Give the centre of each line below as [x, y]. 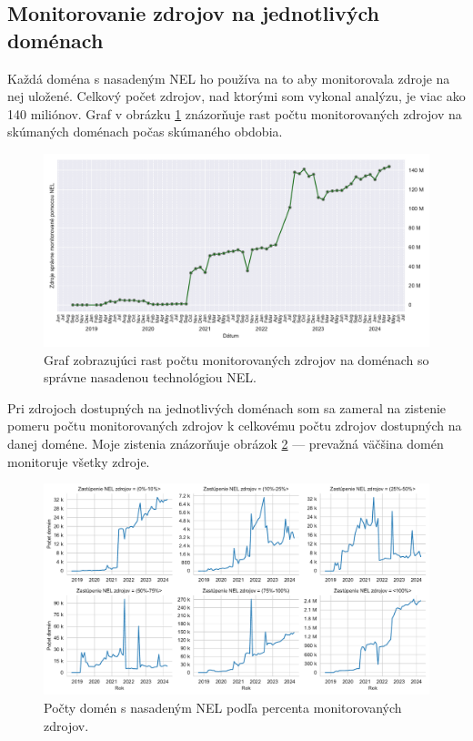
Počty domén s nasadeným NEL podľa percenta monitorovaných [223, 707]
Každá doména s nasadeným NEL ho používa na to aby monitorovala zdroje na [229, 78]
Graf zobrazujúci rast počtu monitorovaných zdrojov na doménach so [236, 359]
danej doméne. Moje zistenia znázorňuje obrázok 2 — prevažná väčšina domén [226, 443]
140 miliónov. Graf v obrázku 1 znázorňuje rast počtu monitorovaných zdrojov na [235, 113]
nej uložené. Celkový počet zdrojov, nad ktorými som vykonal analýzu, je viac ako [236, 96]
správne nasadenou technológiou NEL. [150, 377]
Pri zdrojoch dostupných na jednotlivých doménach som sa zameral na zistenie [227, 407]
